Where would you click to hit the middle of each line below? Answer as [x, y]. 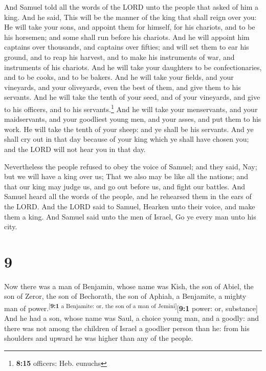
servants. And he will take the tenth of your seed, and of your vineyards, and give [132, 97]
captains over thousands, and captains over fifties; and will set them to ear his [127, 47]
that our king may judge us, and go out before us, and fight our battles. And [125, 186]
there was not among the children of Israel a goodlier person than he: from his [127, 328]
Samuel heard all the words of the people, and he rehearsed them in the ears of [128, 196]
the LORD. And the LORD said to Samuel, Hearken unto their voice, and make [130, 206]
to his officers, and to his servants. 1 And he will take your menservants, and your [131, 108]
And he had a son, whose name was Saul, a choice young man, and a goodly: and [132, 318]
